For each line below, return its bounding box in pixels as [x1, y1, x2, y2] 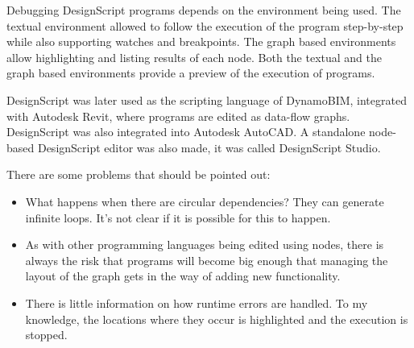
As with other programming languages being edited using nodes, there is [25, 236, 384, 253]
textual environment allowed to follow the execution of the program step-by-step [6, 17, 404, 34]
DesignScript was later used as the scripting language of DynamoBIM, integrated [6, 91, 407, 108]
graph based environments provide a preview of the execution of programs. [6, 64, 375, 81]
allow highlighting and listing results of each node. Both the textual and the [6, 48, 383, 65]
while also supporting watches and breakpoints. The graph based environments [6, 33, 396, 50]
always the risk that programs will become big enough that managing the [25, 251, 388, 268]
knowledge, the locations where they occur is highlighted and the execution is [25, 310, 408, 327]
